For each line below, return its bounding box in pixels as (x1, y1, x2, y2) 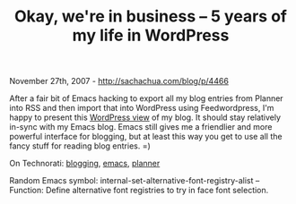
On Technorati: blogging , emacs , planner (9, 158, 161, 169)
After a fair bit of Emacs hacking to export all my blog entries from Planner (9, 93, 284, 104)
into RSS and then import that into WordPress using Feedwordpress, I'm (9, 103, 274, 114)
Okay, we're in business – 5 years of (14, 6, 287, 27)
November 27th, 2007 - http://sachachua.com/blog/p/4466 (9, 76, 229, 87)
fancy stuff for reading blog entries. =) (9, 140, 151, 151)
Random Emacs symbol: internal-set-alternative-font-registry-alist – (9, 175, 260, 186)
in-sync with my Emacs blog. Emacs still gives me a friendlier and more (9, 122, 273, 132)
